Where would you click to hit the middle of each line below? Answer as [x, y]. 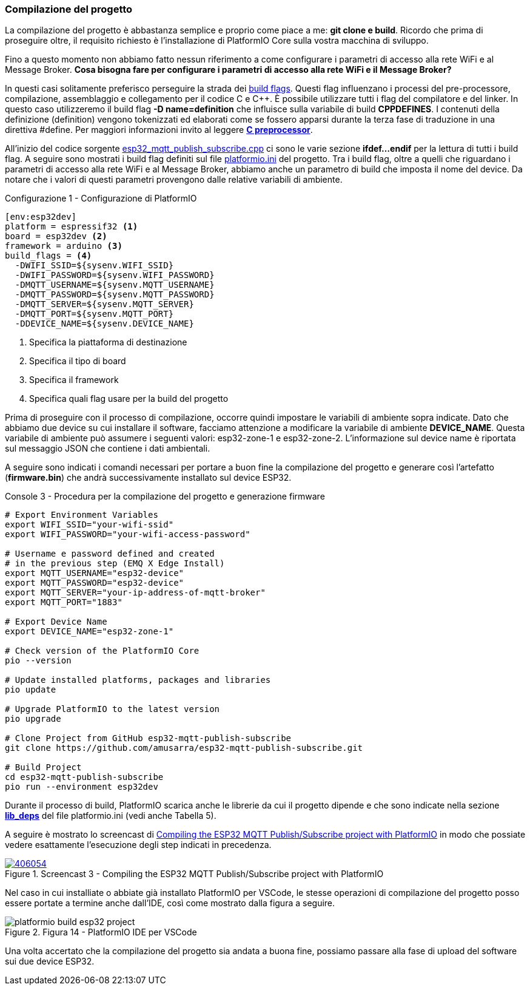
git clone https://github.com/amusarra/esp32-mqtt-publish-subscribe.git [184, 748]
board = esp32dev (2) [56, 236]
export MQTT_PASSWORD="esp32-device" [95, 583]
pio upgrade [33, 719]
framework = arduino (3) [64, 246]
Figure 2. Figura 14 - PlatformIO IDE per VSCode [101, 932]
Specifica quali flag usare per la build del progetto [129, 399]
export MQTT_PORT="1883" [64, 602]
